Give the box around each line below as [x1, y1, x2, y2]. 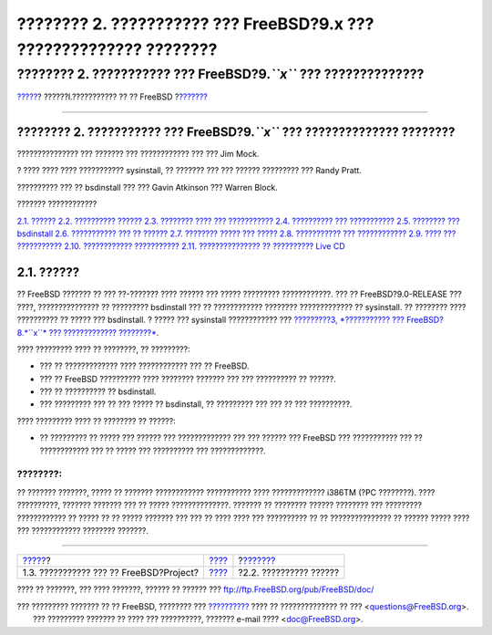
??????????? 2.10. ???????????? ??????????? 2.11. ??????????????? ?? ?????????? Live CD [16, 241, 345, 252]
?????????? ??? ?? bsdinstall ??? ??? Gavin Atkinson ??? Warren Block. [16, 182, 278, 193]
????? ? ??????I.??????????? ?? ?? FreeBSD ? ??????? [16, 91, 209, 102]
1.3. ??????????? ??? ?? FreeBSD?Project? [22, 567, 200, 579]
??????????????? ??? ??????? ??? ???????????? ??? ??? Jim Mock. [16, 149, 260, 160]
